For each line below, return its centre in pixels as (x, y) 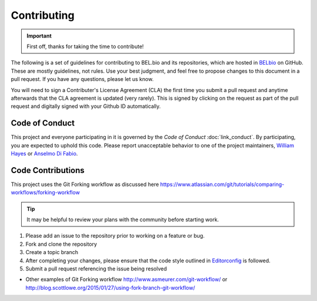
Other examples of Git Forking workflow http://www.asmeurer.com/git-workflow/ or (127, 279)
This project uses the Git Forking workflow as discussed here (85, 184)
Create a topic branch (52, 252)
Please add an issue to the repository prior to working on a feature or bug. (115, 236)
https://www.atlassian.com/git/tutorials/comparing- (222, 184)
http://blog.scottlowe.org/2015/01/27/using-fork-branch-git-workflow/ (110, 288)
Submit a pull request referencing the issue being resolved (96, 269)
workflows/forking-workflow (45, 192)
